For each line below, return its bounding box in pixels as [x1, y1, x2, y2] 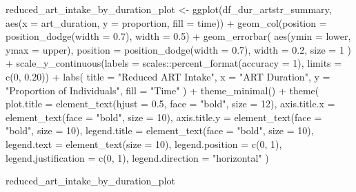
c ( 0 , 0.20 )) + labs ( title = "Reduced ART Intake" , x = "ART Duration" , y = [6, 69, 330, 83]
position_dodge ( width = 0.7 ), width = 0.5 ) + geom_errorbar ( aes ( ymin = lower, [6, 29, 351, 43]
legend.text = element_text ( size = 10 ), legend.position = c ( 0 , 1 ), [6, 136, 282, 151]
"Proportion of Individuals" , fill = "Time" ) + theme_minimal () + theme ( [6, 83, 319, 97]
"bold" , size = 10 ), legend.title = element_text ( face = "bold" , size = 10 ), [6, 123, 314, 138]
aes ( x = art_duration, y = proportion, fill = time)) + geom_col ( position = [6, 15, 327, 30]
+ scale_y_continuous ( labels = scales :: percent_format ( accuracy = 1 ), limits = [6, 56, 342, 70]
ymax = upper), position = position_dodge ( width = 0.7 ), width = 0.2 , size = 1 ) [6, 42, 352, 56]
